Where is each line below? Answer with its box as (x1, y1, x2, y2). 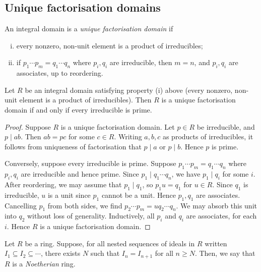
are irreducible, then (109, 57, 172, 68)
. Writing (114, 131, 142, 142)
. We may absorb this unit (176, 200, 257, 210)
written (205, 238, 227, 248)
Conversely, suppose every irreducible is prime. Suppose (5, 158, 176, 169)
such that (90, 248, 120, 258)
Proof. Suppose (5, 121, 51, 132)
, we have (171, 169, 201, 179)
